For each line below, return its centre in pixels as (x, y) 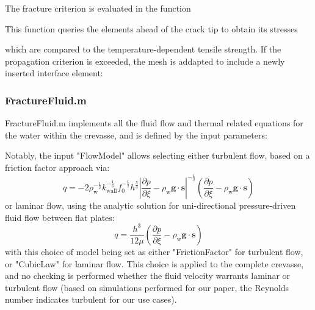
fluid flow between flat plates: (60, 217)
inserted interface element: (54, 73)
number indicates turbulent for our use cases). (91, 299)
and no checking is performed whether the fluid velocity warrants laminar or (148, 276)
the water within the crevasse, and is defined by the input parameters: (136, 135)
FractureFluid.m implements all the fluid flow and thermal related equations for (154, 123)
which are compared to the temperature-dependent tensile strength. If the (143, 49)
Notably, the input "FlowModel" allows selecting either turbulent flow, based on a (157, 155)
